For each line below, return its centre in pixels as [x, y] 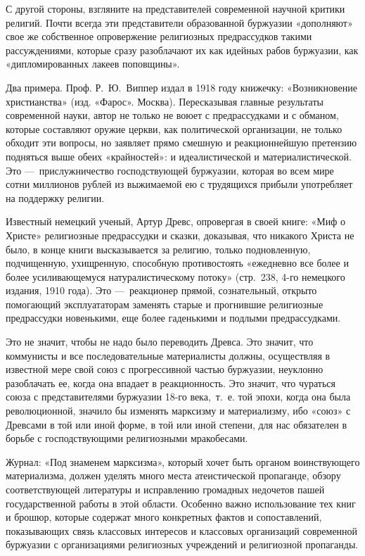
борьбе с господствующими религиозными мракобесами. [127, 438]
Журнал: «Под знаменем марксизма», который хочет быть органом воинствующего [183, 461]
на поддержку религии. [55, 197]
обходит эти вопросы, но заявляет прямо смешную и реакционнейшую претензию [181, 143]
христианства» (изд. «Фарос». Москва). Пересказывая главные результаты [165, 101]
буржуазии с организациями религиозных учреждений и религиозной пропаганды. [182, 544]
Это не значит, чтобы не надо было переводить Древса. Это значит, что [160, 342]
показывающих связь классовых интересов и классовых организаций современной [182, 530]
